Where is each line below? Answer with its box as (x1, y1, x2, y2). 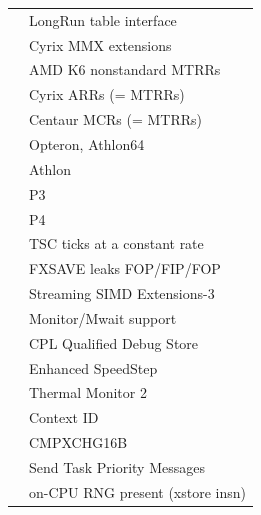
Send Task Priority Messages (29, 456, 205, 477)
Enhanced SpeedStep (29, 357, 158, 378)
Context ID (29, 407, 99, 428)
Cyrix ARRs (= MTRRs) (29, 84, 185, 105)
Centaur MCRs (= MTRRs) (29, 109, 203, 130)
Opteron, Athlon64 (29, 133, 145, 154)
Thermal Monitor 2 (29, 382, 147, 403)
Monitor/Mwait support (29, 307, 177, 328)
